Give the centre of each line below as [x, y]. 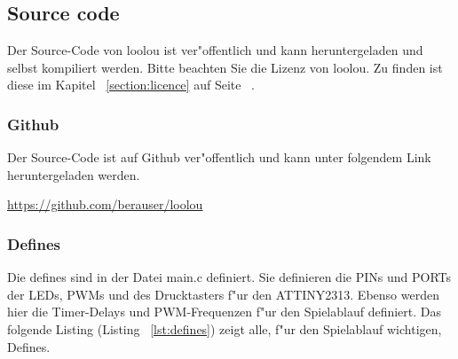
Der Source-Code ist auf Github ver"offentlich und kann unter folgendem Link [219, 157]
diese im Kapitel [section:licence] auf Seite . [131, 85]
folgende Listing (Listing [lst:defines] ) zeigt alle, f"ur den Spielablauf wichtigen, [225, 328]
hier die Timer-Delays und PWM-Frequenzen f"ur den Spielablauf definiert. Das [225, 312]
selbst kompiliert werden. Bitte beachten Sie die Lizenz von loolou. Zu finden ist [225, 67]
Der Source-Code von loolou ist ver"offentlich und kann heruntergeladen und [215, 50]
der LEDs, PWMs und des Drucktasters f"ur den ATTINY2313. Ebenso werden [223, 294]
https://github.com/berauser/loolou [105, 204]
